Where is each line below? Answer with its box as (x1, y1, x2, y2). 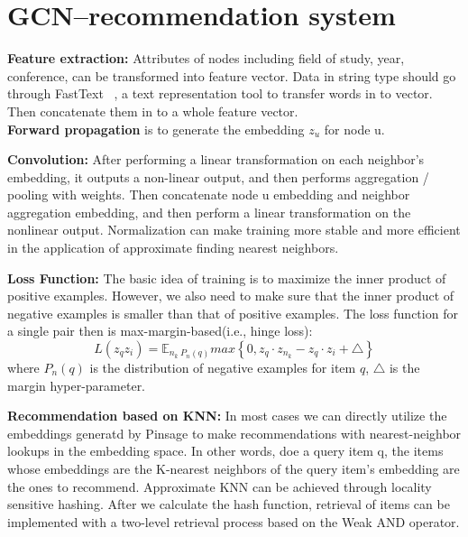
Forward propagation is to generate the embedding (7, 119, 305, 138)
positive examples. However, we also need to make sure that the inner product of (7, 286, 454, 305)
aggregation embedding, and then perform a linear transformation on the (7, 202, 411, 221)
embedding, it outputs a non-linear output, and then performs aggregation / (7, 167, 429, 186)
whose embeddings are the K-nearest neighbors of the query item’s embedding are (7, 459, 460, 477)
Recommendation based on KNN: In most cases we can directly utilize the (7, 406, 447, 425)
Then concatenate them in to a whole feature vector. (7, 101, 298, 120)
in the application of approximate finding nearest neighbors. (7, 238, 339, 257)
